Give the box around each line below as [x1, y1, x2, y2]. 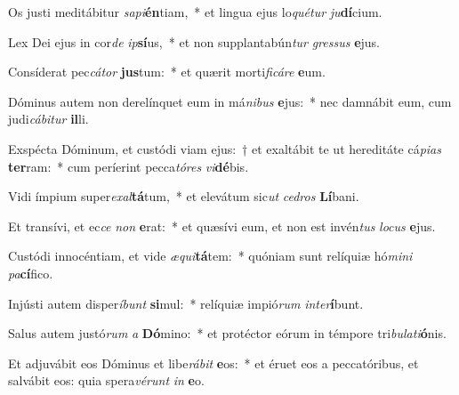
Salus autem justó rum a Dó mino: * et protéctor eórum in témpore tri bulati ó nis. [8, 324, 447, 343]
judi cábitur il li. [8, 109, 89, 128]
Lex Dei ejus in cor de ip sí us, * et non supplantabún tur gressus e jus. [8, 32, 380, 51]
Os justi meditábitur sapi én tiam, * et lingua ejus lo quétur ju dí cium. [8, 3, 382, 20]
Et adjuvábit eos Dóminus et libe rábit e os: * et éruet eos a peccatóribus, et [8, 353, 419, 372]
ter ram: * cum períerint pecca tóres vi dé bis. [8, 157, 249, 175]
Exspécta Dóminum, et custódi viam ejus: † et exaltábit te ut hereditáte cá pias [8, 139, 441, 157]
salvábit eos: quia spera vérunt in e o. [8, 371, 205, 390]
